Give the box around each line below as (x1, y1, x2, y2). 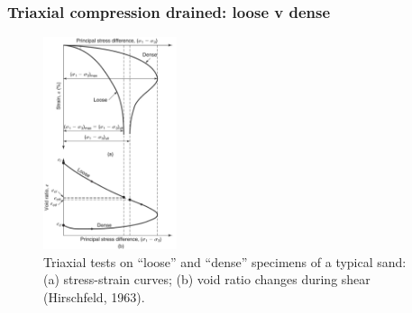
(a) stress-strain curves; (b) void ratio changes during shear (43, 270, 371, 289)
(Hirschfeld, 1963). (43, 287, 145, 306)
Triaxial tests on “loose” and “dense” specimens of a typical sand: (43, 252, 407, 271)
